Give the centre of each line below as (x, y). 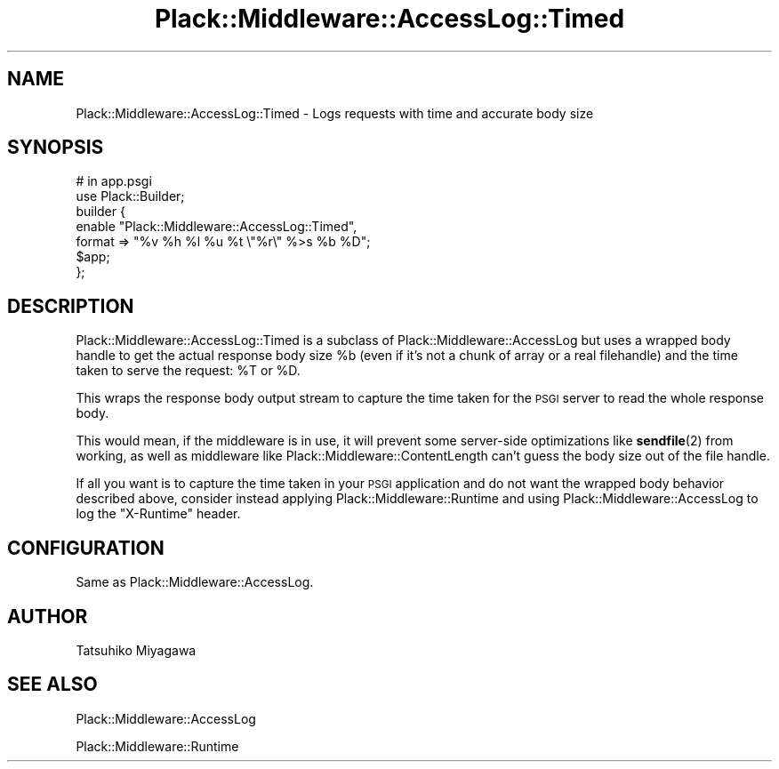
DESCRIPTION (71, 306)
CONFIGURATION (86, 548)
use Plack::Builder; (130, 196)
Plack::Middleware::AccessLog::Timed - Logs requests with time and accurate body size (335, 113)
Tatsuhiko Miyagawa (136, 650)
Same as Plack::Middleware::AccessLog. (195, 582)
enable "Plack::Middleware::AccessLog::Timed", (217, 227)
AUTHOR (48, 616)
